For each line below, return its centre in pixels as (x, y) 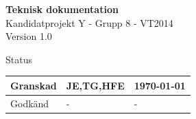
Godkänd (30, 103)
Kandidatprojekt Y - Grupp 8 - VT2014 (89, 22)
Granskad (34, 85)
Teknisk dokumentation (62, 9)
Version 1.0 (29, 36)
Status (19, 59)
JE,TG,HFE (95, 85)
